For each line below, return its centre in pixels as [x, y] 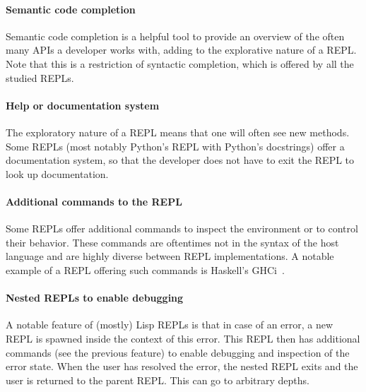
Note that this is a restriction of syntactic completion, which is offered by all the [180, 63]
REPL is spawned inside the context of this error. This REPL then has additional [183, 338]
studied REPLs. [40, 77]
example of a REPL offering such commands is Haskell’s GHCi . [145, 269]
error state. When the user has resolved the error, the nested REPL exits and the [182, 366]
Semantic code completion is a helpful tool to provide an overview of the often [175, 36]
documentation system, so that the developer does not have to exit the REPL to [180, 160]
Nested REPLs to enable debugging [95, 298]
